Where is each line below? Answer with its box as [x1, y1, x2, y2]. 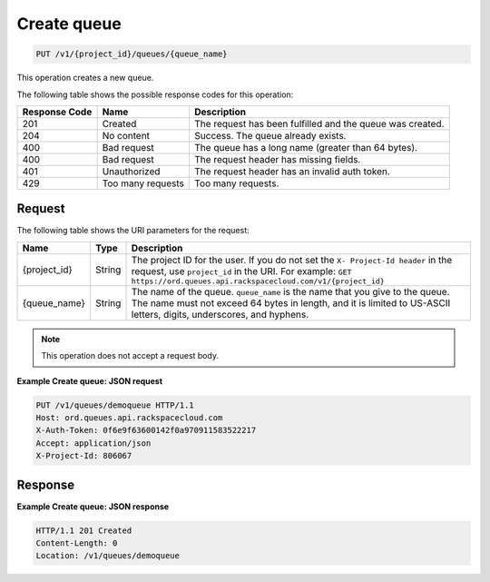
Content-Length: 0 [35, 538, 118, 548]
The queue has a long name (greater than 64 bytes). [194, 141, 417, 153]
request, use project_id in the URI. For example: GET [131, 264, 352, 277]
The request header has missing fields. [194, 153, 361, 165]
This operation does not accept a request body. [41, 350, 220, 361]
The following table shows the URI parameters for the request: [16, 225, 250, 236]
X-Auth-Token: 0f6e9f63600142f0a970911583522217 [35, 425, 257, 436]
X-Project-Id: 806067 [35, 450, 132, 461]
